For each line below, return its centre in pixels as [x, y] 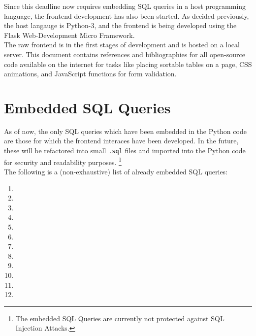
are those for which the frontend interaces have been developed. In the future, [121, 141]
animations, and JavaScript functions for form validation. [90, 74]
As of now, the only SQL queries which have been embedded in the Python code [125, 131]
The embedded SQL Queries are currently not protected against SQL [120, 318]
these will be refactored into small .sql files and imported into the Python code [125, 151]
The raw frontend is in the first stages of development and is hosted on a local [122, 45]
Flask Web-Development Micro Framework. [69, 35]
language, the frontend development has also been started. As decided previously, [127, 16]
